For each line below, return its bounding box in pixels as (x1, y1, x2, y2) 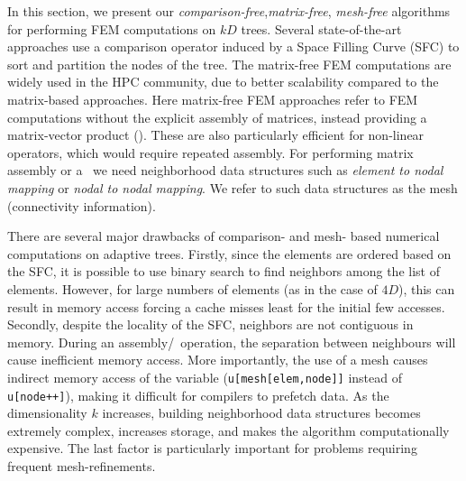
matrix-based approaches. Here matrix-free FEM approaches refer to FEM (7, 89, 418, 108)
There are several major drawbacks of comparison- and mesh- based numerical (7, 227, 440, 245)
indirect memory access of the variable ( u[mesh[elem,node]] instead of (7, 367, 402, 386)
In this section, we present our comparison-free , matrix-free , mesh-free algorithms (7, 2, 451, 20)
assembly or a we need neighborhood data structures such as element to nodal (7, 161, 443, 180)
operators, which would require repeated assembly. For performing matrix (7, 143, 414, 162)
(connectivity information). (7, 196, 156, 215)
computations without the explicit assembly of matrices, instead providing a (7, 107, 427, 126)
